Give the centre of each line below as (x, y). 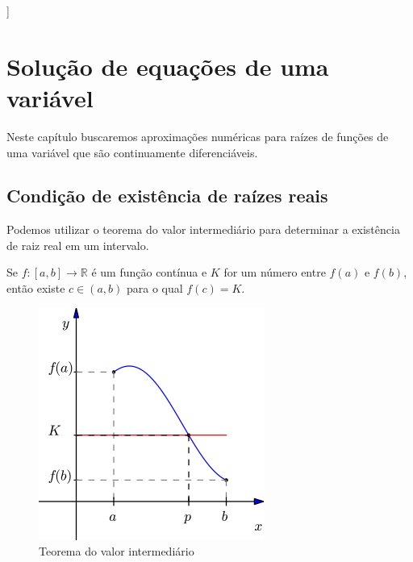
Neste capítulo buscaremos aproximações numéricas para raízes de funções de (198, 136)
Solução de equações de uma (168, 66)
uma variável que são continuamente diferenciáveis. (132, 152)
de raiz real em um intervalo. (78, 245)
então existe (36, 288)
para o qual (155, 288)
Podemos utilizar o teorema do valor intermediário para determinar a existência (203, 229)
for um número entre (275, 272)
